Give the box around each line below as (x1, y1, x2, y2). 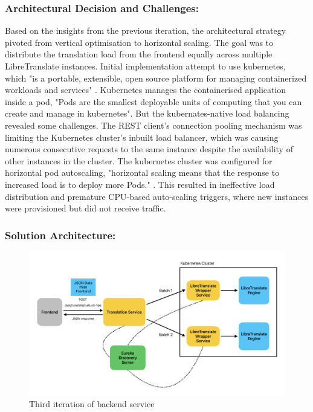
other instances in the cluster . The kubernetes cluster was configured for (5, 154, 273, 167)
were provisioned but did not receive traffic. (5, 202, 166, 214)
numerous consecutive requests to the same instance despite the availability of (5, 143, 293, 155)
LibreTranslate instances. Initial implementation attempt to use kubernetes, (5, 60, 286, 72)
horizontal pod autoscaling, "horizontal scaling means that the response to (5, 166, 280, 179)
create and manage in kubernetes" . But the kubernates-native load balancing (5, 107, 289, 120)
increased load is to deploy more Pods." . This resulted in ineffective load (5, 178, 275, 190)
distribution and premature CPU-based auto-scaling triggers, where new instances (5, 190, 309, 202)
